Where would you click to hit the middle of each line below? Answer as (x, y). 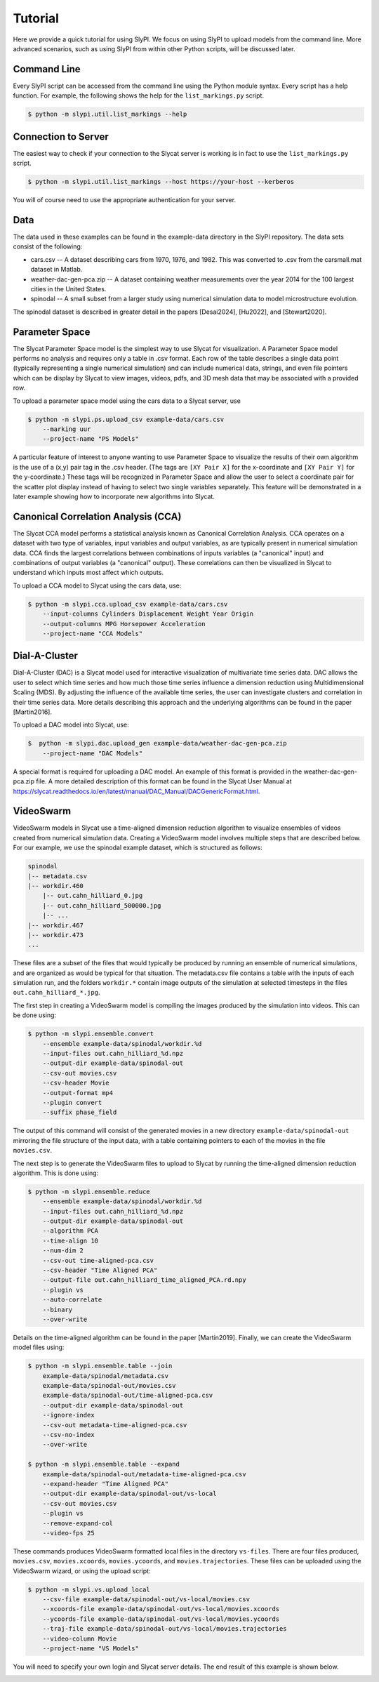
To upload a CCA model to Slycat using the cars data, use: (97, 585)
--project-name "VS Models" (91, 1649)
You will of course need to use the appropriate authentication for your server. (125, 200)
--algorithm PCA (70, 1231)
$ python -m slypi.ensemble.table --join (100, 1366)
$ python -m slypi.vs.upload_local (89, 1589)
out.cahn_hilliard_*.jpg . (56, 993)
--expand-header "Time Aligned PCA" (105, 1484)
